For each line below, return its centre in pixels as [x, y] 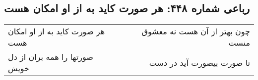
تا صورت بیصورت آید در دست [199, 62]
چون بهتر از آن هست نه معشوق [196, 31]
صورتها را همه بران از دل [51, 57]
